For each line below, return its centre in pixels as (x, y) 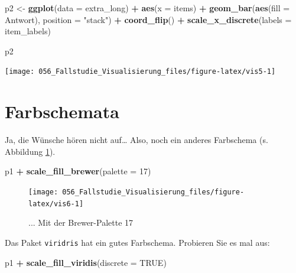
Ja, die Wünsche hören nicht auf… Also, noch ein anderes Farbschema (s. (136, 140)
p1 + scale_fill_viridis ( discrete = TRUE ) (86, 262)
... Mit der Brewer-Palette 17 (81, 222)
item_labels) (28, 31)
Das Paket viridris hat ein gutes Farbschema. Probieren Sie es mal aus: (137, 242)
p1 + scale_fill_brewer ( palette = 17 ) (78, 171)
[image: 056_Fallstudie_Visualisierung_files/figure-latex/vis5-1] (140, 72)
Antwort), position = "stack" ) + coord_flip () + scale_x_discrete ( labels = (148, 19)
